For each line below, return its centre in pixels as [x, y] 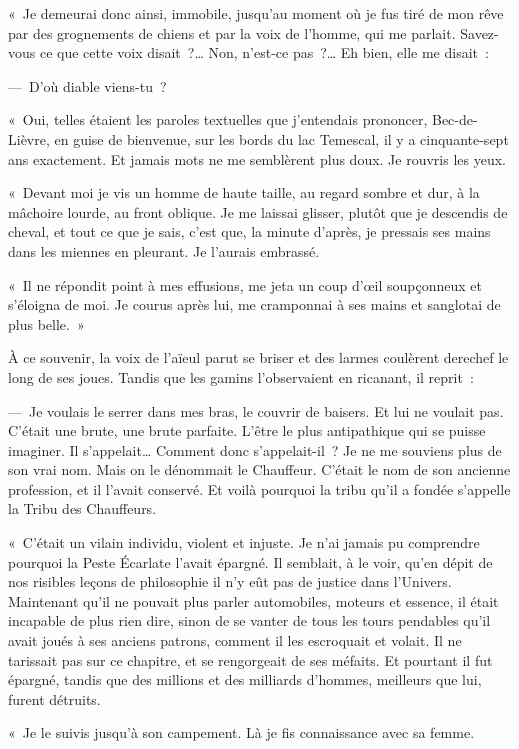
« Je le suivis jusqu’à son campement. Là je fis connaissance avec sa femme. [241, 732]
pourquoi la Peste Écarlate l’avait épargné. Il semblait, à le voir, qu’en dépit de [250, 561]
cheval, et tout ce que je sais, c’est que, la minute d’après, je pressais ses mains [249, 231]
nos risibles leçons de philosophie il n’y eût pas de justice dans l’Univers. [230, 581]
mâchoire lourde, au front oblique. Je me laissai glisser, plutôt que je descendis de [258, 211]
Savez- [479, 32]
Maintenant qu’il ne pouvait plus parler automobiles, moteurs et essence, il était [253, 600]
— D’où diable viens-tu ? [87, 85]
